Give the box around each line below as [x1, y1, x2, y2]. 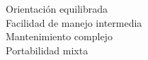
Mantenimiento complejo [6, 29, 113, 44]
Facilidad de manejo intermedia [6, 15, 142, 30]
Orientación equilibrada [6, 1, 108, 16]
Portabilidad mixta [6, 42, 89, 57]
